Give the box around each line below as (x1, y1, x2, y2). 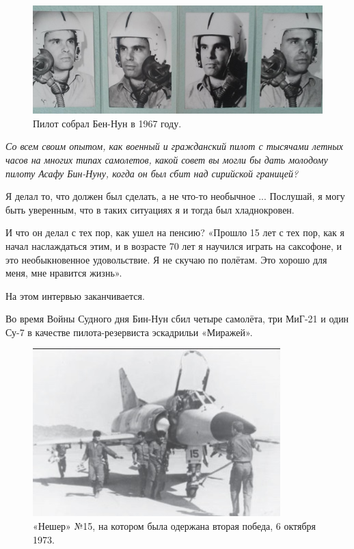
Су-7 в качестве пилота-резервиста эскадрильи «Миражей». (5, 324, 253, 339)
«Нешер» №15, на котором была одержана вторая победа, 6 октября (33, 519, 316, 533)
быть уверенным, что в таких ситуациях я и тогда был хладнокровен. (5, 202, 295, 216)
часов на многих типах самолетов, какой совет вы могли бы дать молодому (5, 152, 328, 166)
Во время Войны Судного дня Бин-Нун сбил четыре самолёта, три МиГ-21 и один (5, 311, 349, 326)
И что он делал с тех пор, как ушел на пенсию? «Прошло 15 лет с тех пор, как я (5, 225, 344, 240)
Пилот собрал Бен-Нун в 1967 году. (33, 116, 182, 130)
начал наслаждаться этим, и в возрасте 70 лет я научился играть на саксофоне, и (5, 238, 342, 253)
